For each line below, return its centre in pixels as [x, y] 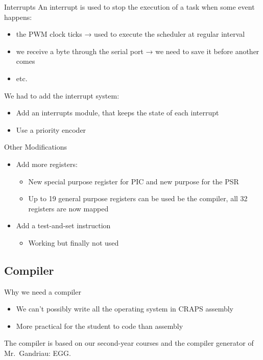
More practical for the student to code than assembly [100, 326]
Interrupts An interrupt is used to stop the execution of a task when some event [129, 7]
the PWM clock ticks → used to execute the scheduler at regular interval [130, 34]
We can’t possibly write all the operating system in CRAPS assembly [125, 309]
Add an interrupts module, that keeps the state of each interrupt [117, 113]
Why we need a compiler [43, 291]
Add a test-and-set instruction [63, 225]
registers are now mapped [68, 208]
